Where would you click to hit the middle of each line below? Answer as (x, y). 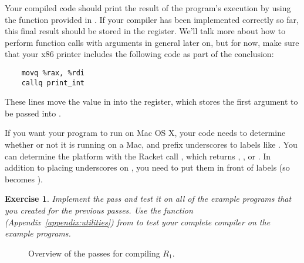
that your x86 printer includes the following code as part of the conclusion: (139, 54)
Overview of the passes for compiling (94, 253)
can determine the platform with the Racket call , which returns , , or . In (138, 156)
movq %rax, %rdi (53, 73)
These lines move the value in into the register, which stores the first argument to (151, 101)
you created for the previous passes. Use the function (99, 210)
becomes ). (24, 179)
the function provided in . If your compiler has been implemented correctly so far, (152, 19)
